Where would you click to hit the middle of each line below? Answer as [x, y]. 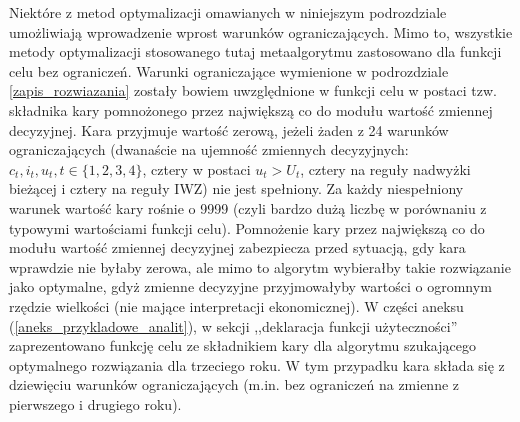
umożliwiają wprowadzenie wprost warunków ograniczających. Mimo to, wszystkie [261, 31]
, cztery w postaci [196, 168]
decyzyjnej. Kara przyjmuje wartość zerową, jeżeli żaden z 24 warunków [229, 129]
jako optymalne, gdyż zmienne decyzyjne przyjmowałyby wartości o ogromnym [250, 286]
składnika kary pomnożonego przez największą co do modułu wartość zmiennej [251, 109]
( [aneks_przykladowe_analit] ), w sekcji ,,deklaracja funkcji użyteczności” [233, 325]
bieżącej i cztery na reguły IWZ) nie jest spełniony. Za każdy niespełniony [236, 188]
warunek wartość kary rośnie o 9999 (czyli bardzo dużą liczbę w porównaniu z [248, 207]
